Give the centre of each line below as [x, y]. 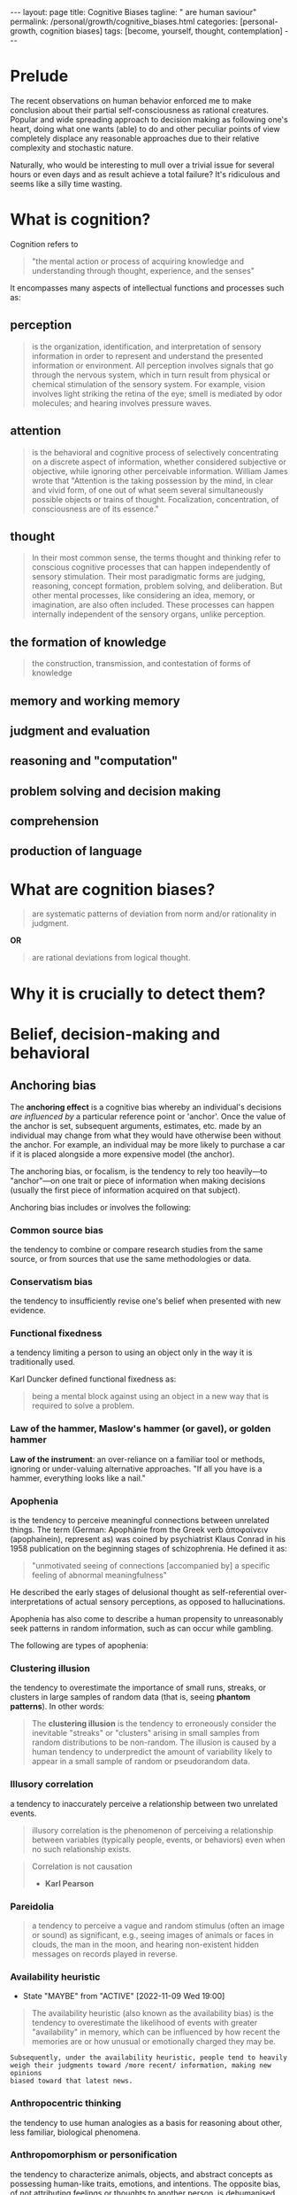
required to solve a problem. [83, 1405]
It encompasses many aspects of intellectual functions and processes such [147, 288]
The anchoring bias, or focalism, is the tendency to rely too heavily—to [139, 1171]
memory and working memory [95, 701]
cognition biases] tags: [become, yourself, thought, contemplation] [162, 31]
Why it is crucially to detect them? [138, 993]
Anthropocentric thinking [66, 2104]
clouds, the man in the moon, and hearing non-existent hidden [145, 1944]
